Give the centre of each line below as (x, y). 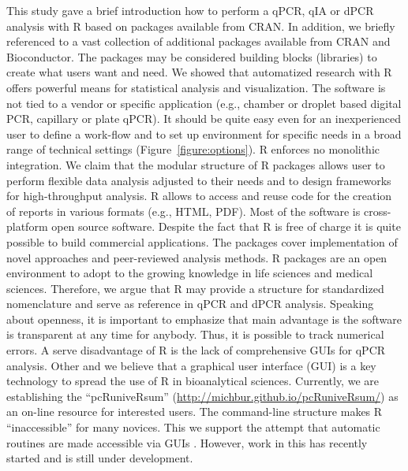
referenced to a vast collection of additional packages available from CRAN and (198, 41)
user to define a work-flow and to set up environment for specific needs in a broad (204, 134)
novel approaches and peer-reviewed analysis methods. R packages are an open (197, 257)
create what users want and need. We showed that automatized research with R (199, 72)
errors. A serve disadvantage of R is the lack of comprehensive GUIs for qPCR (196, 350)
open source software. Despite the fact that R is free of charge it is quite (226, 226)
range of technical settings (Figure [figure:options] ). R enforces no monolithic (193, 149)
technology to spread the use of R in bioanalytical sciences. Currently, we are (193, 381)
